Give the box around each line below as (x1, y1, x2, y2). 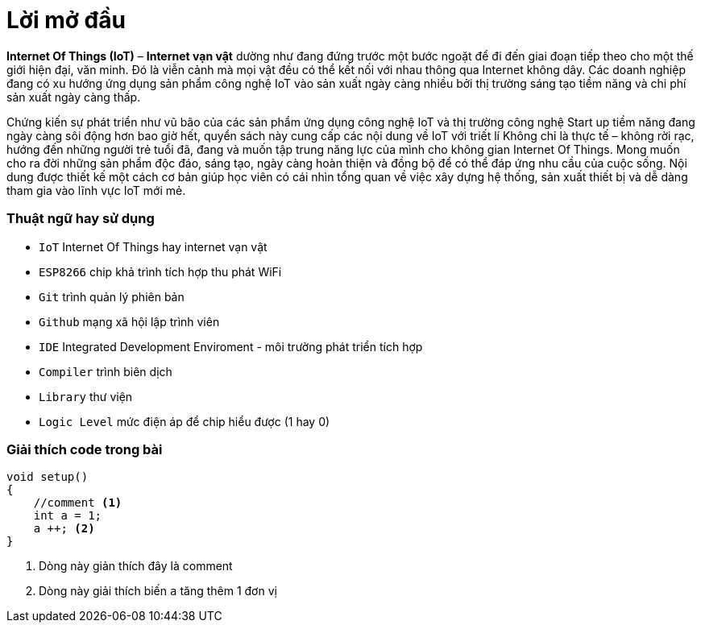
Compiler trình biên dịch (39, 364, 172, 379)
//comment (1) (33, 496, 122, 510)
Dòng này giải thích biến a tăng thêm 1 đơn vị (39, 584, 277, 598)
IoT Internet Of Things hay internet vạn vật (39, 239, 268, 254)
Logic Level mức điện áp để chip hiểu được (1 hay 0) (39, 414, 330, 428)
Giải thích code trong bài (6, 441, 163, 457)
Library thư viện (39, 389, 133, 403)
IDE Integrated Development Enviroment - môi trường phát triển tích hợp (39, 339, 423, 354)
